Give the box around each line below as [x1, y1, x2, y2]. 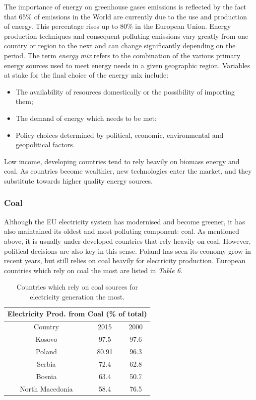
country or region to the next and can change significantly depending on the [4, 40, 236, 51]
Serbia [37, 358, 56, 369]
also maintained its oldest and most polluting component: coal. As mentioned [4, 226, 240, 236]
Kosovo [35, 334, 58, 344]
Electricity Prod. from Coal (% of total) [7, 308, 147, 319]
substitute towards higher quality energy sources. [4, 175, 153, 186]
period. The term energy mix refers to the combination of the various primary [4, 50, 241, 60]
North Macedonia [20, 383, 73, 394]
